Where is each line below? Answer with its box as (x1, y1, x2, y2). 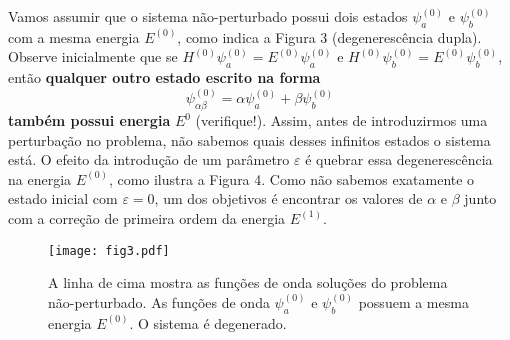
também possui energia (8, 110, 171, 131)
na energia (8, 168, 72, 189)
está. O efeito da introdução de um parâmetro (8, 149, 290, 170)
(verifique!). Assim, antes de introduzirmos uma (195, 110, 488, 131)
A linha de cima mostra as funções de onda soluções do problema (48, 272, 448, 293)
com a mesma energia (8, 26, 140, 47)
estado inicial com (8, 188, 118, 209)
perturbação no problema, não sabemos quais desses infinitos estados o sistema (8, 129, 491, 150)
